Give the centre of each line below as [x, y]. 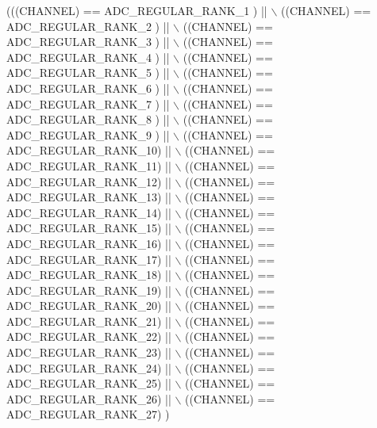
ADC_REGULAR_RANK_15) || [89, 228]
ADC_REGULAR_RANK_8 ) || [88, 119]
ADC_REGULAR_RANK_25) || [89, 383]
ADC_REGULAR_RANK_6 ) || [88, 88]
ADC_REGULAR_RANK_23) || [89, 352]
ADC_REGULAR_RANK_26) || [89, 398]
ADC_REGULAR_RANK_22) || [89, 336]
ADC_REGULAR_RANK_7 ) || [88, 103]
